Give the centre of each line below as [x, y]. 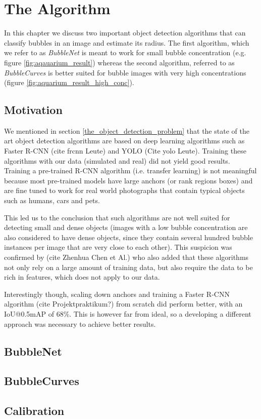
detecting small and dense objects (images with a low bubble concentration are [126, 227]
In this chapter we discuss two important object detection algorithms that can [125, 33]
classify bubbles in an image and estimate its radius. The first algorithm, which [127, 42]
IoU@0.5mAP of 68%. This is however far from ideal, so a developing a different [128, 313]
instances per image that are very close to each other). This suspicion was [118, 247]
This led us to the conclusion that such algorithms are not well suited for [117, 217]
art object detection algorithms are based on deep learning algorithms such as [124, 141]
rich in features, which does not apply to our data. [82, 277]
